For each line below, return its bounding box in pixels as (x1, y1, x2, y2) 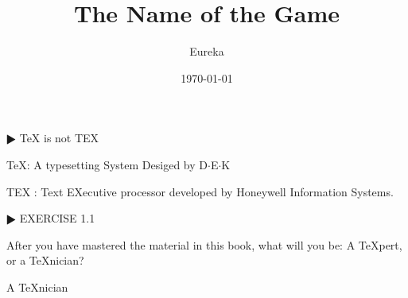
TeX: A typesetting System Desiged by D (6, 156, 208, 172)
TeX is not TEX (19, 130, 99, 146)
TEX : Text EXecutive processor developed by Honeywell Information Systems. (6, 183, 394, 199)
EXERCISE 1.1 (19, 210, 95, 226)
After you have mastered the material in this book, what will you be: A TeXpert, (6, 236, 402, 253)
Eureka (189, 43, 224, 60)
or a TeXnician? (6, 252, 84, 269)
